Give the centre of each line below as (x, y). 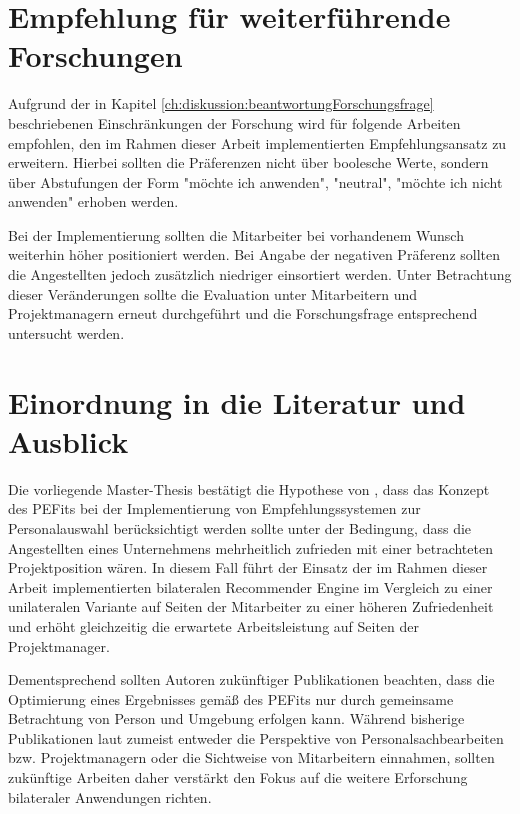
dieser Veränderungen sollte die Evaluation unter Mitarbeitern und (212, 293)
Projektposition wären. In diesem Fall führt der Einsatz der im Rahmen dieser (248, 567)
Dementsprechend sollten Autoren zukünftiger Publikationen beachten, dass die (251, 679)
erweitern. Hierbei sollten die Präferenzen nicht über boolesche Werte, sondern (248, 162)
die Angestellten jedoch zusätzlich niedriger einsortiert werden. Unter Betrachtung (260, 274)
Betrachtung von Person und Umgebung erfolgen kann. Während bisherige (236, 718)
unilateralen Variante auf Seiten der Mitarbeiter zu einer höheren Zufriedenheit (251, 606)
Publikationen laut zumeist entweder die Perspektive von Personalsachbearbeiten (256, 737)
